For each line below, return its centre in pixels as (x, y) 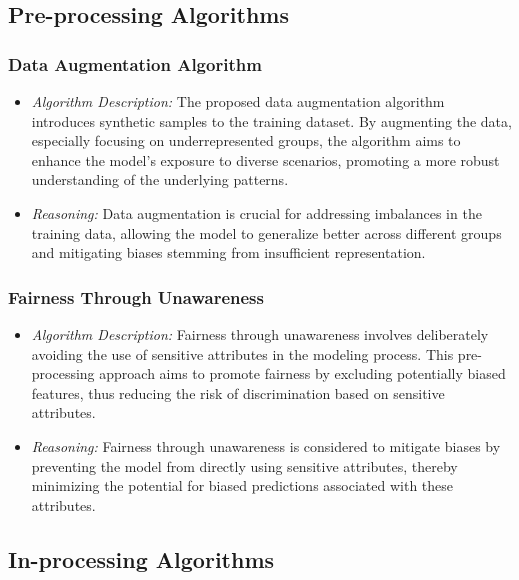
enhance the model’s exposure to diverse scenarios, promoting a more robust (265, 159)
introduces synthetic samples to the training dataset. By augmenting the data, (271, 120)
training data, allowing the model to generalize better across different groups (266, 232)
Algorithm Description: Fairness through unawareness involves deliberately (260, 333)
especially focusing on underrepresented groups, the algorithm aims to (246, 140)
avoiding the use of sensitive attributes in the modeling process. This (242, 353)
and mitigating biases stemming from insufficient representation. (228, 252)
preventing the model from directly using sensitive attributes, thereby (244, 465)
